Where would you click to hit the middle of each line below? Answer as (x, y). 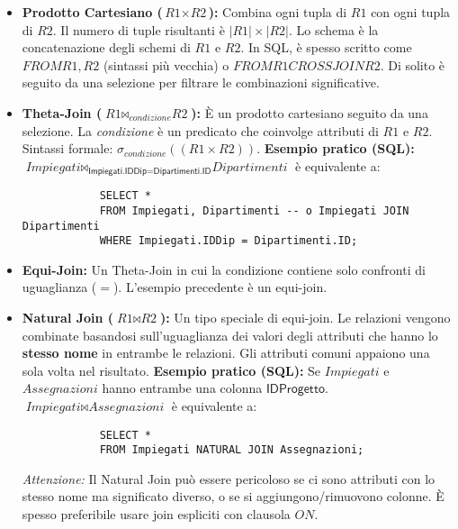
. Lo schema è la (333, 29)
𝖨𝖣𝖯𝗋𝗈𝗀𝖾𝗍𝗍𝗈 (295, 390)
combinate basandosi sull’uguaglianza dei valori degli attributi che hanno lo (230, 335)
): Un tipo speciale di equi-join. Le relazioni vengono (305, 318)
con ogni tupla (411, 12)
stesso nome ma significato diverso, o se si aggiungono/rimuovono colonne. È (233, 496)
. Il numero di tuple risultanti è (139, 29)
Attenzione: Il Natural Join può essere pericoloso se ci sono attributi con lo (229, 478)
